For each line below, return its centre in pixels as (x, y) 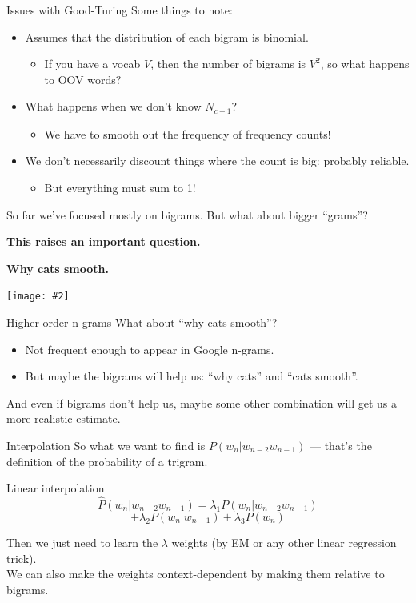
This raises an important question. (104, 241)
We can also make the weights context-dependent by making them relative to (196, 574)
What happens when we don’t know (113, 106)
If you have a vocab (92, 64)
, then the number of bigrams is (228, 64)
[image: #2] (38, 297)
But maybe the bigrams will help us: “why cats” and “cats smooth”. (192, 376)
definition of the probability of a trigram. (107, 461)
